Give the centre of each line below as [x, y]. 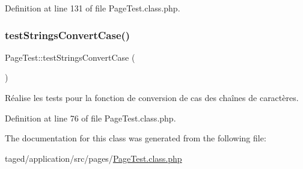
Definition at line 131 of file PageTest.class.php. [93, 8]
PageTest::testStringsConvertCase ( [70, 57]
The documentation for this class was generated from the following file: [136, 138]
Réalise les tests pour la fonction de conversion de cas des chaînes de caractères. [152, 97]
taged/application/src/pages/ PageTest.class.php [93, 158]
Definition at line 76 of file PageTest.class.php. [90, 118]
